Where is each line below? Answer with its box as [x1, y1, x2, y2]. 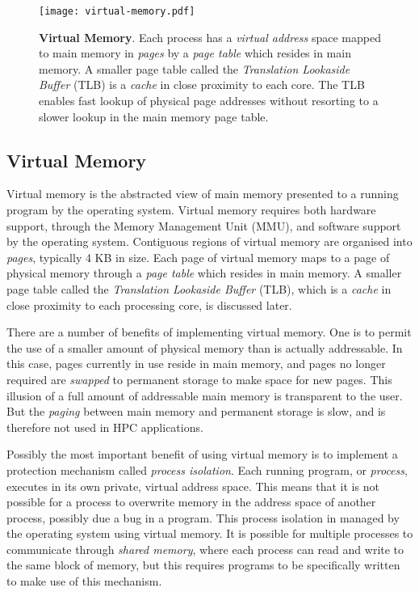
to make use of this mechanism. [6, 573, 162, 590]
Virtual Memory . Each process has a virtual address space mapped [39, 28, 381, 45]
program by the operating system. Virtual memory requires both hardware [6, 201, 376, 218]
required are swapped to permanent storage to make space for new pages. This [6, 370, 392, 387]
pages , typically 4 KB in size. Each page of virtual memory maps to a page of [6, 248, 390, 265]
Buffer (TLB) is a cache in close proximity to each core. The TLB [39, 76, 365, 93]
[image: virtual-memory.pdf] [39, 6, 195, 17]
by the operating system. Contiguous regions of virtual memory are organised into [6, 233, 413, 250]
